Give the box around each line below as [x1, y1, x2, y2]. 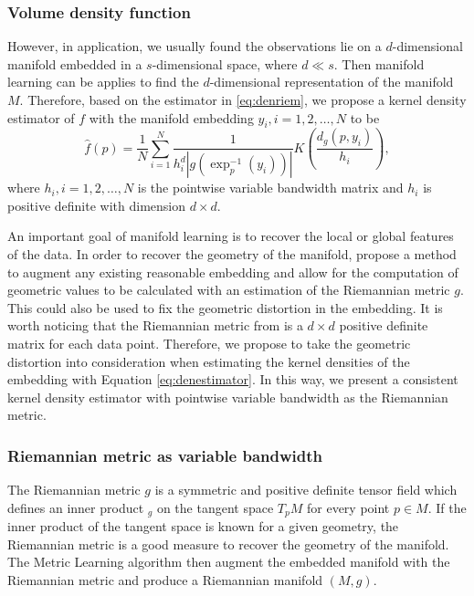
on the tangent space [156, 497, 274, 517]
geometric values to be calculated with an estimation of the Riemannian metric [7, 280, 450, 299]
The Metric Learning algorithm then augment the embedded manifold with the [7, 552, 450, 571]
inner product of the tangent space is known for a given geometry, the [7, 517, 399, 536]
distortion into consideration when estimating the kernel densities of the [7, 351, 410, 371]
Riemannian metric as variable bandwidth [7, 444, 323, 466]
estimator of [7, 108, 75, 127]
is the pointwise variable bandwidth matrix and [137, 178, 404, 197]
